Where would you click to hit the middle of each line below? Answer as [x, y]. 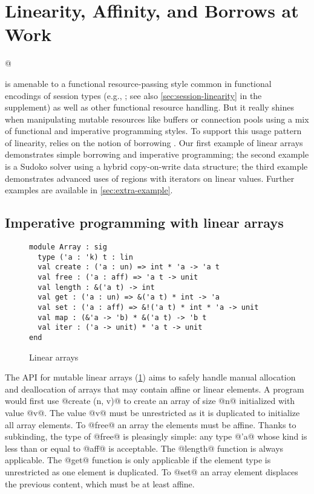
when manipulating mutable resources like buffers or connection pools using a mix [157, 119]
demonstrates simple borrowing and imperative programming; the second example [157, 154]
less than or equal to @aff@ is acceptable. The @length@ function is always [144, 448]
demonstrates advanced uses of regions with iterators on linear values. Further [150, 178]
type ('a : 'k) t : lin [85, 257]
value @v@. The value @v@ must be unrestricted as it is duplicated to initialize [152, 412]
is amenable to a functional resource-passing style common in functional [138, 83]
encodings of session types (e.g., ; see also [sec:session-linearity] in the [133, 95]
